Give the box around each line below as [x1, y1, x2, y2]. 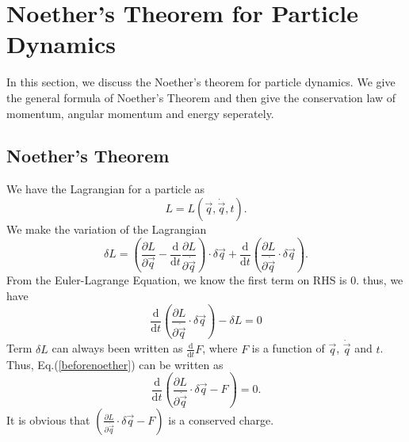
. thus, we [356, 272, 403, 288]
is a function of [251, 340, 325, 356]
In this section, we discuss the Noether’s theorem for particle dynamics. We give [6, 74, 396, 90]
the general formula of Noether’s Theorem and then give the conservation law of [6, 89, 396, 105]
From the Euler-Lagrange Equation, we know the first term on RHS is [6, 272, 347, 288]
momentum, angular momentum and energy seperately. [6, 105, 274, 121]
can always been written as [52, 340, 183, 356]
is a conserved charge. [168, 411, 274, 428]
